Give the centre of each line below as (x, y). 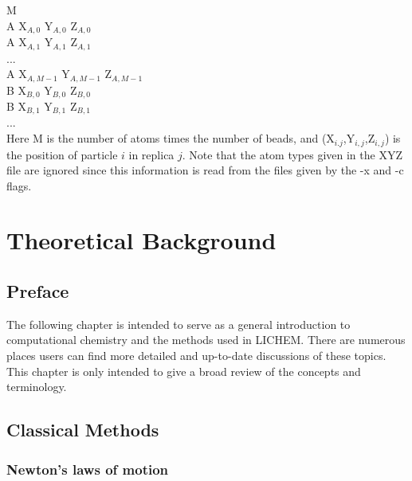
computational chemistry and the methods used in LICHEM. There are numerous (206, 340)
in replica (151, 154)
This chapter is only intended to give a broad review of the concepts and (184, 371)
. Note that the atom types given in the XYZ (292, 154)
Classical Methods (83, 430)
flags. (19, 185)
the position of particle (62, 154)
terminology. (37, 387)
